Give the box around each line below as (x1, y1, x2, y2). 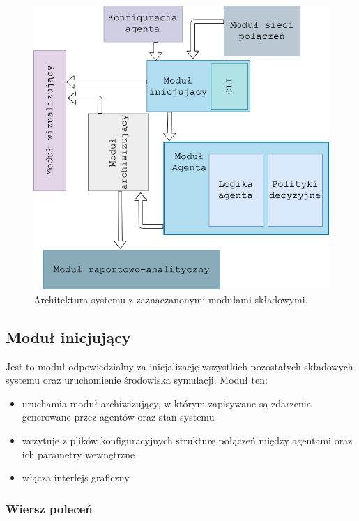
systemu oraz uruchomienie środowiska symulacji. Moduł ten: (6, 372, 268, 387)
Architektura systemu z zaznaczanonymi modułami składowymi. (33, 292, 308, 306)
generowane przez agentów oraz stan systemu (22, 409, 215, 424)
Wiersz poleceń (6, 499, 93, 517)
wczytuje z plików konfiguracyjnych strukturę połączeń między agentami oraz (22, 433, 353, 448)
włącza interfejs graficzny (22, 470, 130, 485)
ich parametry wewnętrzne (22, 446, 135, 461)
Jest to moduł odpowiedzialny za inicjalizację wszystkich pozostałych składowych (6, 358, 353, 373)
